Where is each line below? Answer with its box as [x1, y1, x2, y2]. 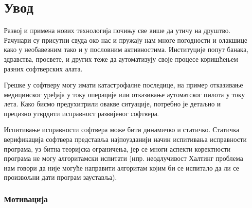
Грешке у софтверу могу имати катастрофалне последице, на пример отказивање [4, 80, 243, 90]
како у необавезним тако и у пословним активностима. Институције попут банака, [4, 44, 249, 54]
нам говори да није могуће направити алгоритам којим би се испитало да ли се [4, 162, 239, 173]
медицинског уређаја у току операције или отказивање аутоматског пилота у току [4, 89, 245, 99]
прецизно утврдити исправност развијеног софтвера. [4, 108, 159, 118]
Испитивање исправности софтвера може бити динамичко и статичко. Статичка [4, 124, 239, 135]
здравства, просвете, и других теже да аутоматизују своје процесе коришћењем [4, 53, 238, 64]
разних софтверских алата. [4, 63, 83, 73]
